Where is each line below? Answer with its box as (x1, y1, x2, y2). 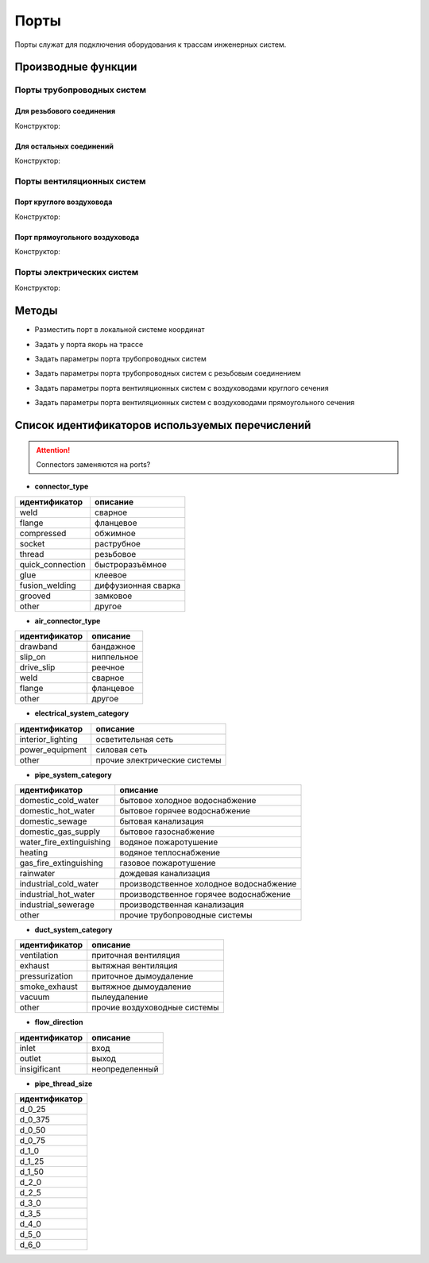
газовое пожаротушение (119, 858, 216, 868)
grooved (19, 590, 51, 601)
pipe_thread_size (34, 1079, 93, 1088)
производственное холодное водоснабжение (119, 879, 297, 889)
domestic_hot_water (19, 805, 95, 816)
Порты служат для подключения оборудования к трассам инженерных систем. (14, 40, 287, 49)
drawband (19, 641, 58, 652)
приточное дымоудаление (91, 971, 194, 982)
